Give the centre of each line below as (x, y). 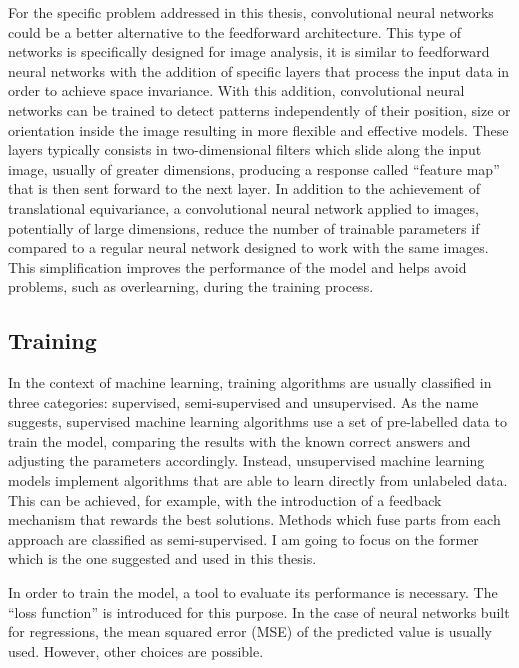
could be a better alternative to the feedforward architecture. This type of (234, 31)
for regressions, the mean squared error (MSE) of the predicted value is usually (250, 631)
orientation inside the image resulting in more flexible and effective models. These (258, 129)
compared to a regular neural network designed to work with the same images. (248, 247)
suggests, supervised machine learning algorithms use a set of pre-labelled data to (257, 421)
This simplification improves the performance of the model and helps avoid (237, 266)
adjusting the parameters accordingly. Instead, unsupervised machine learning (246, 460)
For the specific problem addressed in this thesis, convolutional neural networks (251, 12)
